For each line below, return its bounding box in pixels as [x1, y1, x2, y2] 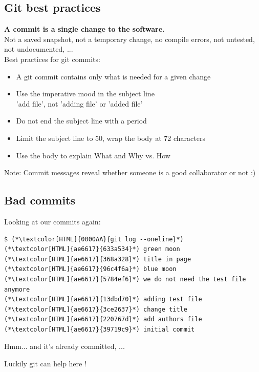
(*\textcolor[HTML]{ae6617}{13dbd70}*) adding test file [4, 296, 202, 303]
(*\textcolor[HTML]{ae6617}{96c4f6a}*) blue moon [4, 265, 177, 273]
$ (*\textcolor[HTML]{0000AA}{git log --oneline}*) [4, 235, 184, 243]
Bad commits [4, 192, 76, 208]
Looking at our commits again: [4, 216, 101, 226]
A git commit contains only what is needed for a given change [16, 71, 211, 81]
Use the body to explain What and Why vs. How [16, 150, 170, 160]
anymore [4, 285, 30, 293]
